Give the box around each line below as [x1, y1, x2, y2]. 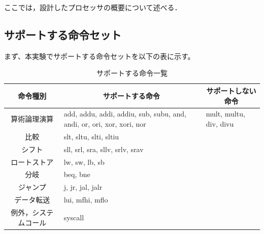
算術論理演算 [11, 113, 54, 124]
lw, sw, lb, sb [63, 156, 105, 167]
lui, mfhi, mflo [63, 194, 108, 205]
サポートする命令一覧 [96, 68, 168, 78]
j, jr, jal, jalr [63, 182, 103, 192]
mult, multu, [206, 108, 245, 119]
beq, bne [63, 169, 90, 180]
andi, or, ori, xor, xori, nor [63, 119, 146, 129]
